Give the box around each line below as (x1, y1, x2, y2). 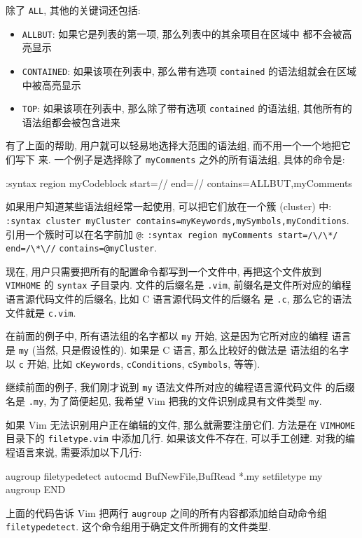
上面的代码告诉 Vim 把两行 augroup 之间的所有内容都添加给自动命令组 (6, 505, 327, 520)
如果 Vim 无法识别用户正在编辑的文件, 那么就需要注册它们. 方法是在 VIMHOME (6, 417, 356, 432)
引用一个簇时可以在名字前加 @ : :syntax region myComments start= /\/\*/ (6, 226, 338, 241)
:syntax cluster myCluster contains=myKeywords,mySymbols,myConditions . (6, 212, 349, 227)
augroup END (6, 482, 66, 497)
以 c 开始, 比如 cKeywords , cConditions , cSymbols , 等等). (6, 356, 260, 371)
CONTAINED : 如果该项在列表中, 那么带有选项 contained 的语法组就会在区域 (22, 63, 357, 78)
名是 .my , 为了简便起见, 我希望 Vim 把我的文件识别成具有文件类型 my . (6, 394, 322, 408)
